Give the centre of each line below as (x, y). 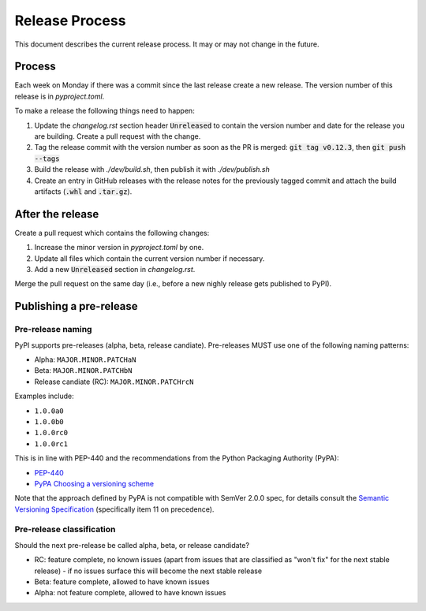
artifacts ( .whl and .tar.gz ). (83, 191)
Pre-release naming (53, 330)
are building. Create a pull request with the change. (118, 136)
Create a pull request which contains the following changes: (112, 233)
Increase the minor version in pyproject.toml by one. (119, 248)
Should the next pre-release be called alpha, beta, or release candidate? (132, 545)
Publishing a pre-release (76, 306)
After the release (57, 214)
